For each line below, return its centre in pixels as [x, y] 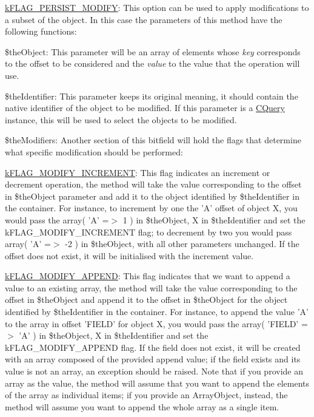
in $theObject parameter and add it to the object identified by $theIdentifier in [152, 196]
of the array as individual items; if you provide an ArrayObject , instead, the [146, 395]
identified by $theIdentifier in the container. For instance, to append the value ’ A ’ [157, 312]
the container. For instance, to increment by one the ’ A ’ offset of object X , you [151, 208]
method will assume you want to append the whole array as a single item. [142, 406]
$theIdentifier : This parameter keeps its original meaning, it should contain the [152, 96]
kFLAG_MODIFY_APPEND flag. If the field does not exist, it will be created [153, 347]
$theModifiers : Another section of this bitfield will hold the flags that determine [153, 140]
